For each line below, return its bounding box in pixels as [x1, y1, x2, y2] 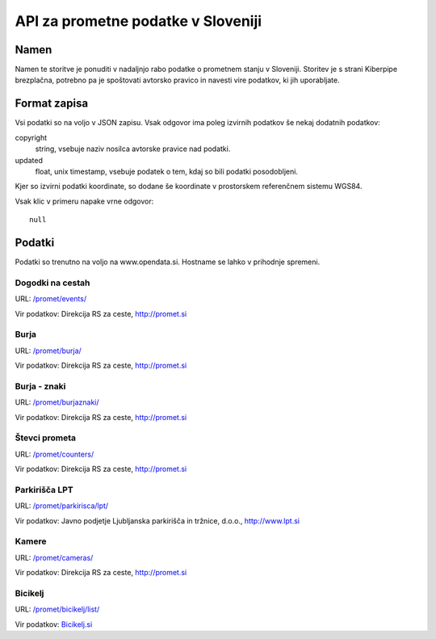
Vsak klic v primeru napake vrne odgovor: [15, 196, 154, 206]
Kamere [15, 536, 47, 547]
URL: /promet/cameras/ [15, 553, 94, 562]
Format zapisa [15, 97, 89, 111]
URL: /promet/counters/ [15, 449, 94, 459]
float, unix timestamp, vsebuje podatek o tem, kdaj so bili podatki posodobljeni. [35, 166, 299, 176]
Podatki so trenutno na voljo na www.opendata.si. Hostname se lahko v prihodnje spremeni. [15, 257, 321, 267]
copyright [15, 132, 48, 142]
